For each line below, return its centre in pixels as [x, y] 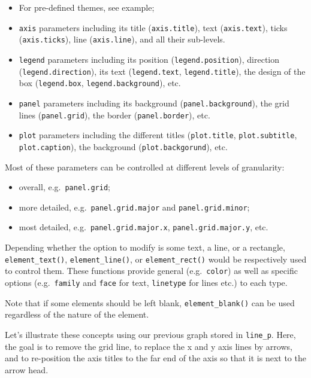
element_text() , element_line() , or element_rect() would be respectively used [156, 259]
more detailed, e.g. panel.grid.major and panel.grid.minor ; [134, 207]
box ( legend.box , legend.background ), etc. [100, 83]
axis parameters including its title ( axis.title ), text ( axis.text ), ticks [153, 27]
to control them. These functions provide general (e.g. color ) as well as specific [151, 271]
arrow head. [27, 369]
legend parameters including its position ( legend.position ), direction [149, 59]
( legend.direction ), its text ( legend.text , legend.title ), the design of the [162, 71]
